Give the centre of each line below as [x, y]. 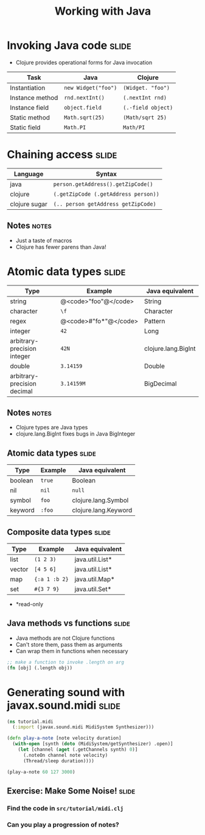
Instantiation [28, 88]
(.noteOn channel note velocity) [65, 755]
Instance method [34, 98]
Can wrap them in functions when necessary [72, 651]
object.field [83, 107]
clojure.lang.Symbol [100, 500]
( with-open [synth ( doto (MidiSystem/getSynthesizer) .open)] [93, 744]
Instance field [30, 107]
